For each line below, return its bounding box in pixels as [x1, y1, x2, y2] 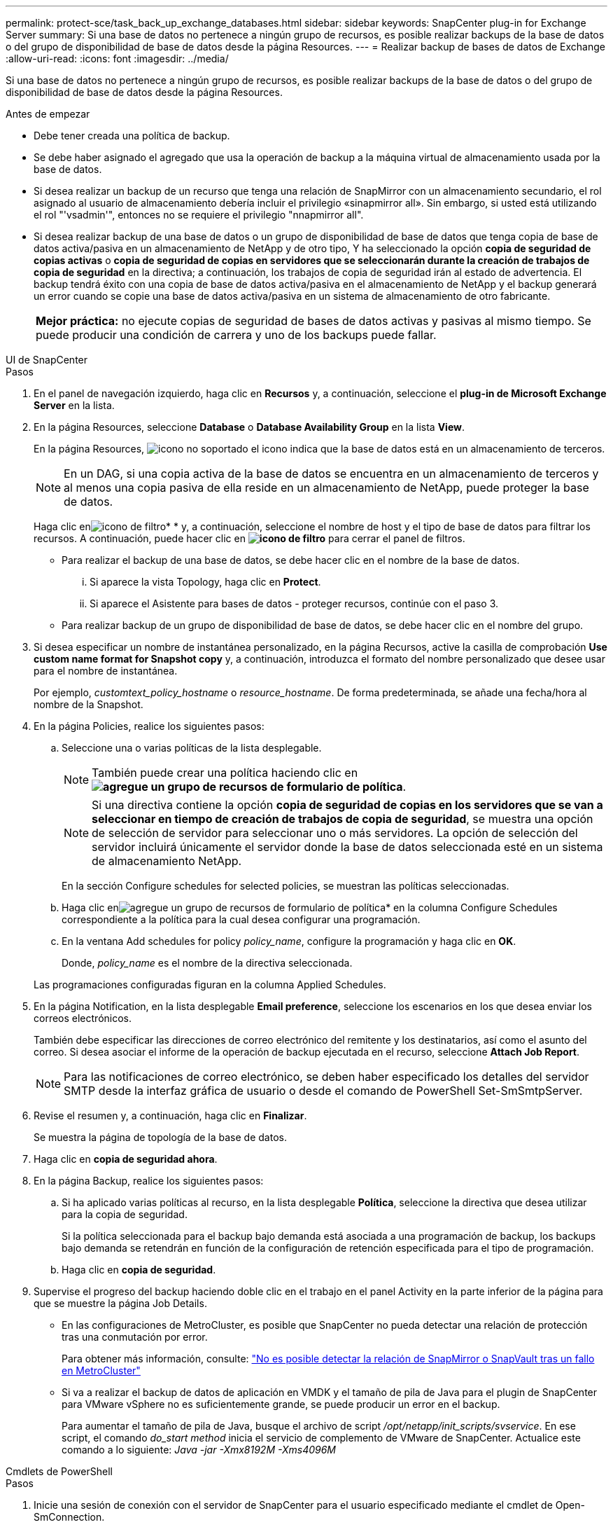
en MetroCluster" [62, 1364, 141, 1376]
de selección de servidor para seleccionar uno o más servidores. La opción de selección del [92, 826, 578, 840]
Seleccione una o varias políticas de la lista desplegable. [62, 742, 322, 754]
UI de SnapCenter [6, 354, 88, 366]
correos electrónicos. [34, 1012, 132, 1024]
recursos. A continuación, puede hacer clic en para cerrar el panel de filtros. [34, 532, 465, 544]
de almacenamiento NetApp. [92, 854, 242, 868]
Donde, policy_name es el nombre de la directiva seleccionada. [62, 957, 353, 969]
